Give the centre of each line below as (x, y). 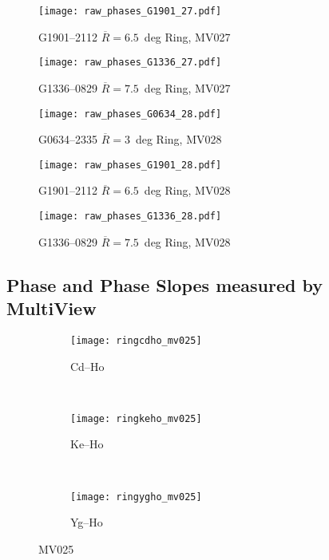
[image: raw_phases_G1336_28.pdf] (130, 216)
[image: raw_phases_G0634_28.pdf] (130, 114)
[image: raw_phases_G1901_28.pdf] (130, 165)
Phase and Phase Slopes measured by (165, 284)
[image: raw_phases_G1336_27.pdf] (130, 63)
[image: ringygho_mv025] (136, 497)
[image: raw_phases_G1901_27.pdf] (130, 11)
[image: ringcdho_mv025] (136, 340)
